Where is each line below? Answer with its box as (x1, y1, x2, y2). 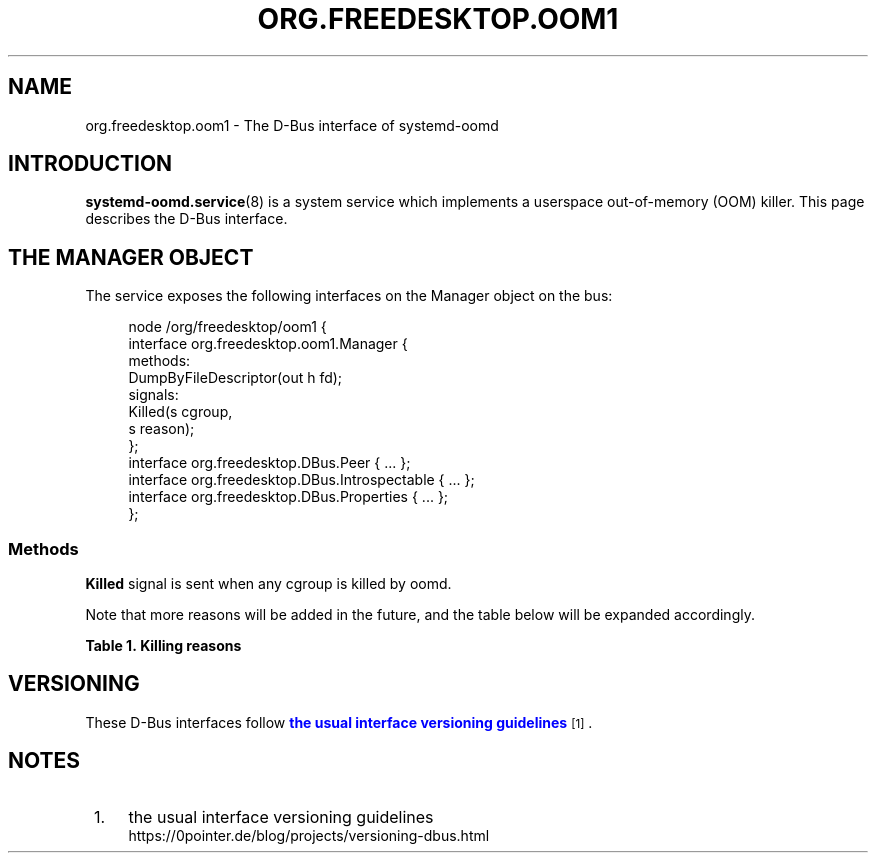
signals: (128, 386, 179, 404)
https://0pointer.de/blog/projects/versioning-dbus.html (128, 826, 490, 844)
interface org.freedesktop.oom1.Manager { (128, 335, 408, 353)
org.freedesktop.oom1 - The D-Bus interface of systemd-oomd (85, 116, 499, 134)
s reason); (128, 420, 195, 438)
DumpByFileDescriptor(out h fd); (128, 369, 343, 387)
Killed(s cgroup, (128, 403, 233, 421)
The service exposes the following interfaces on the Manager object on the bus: (85, 287, 613, 305)
